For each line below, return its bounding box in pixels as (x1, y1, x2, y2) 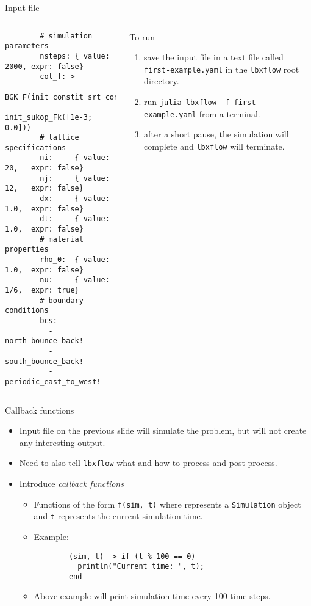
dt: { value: (40, 214, 110, 224)
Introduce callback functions (19, 477, 124, 489)
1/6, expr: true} (5, 286, 79, 294)
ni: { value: (40, 153, 110, 162)
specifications (5, 143, 66, 152)
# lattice (40, 133, 79, 142)
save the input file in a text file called (144, 51, 284, 64)
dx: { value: (40, 194, 110, 203)
